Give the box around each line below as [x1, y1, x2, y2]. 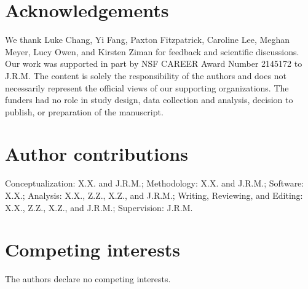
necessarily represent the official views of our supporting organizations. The [5, 81, 289, 94]
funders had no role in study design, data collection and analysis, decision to [5, 93, 293, 106]
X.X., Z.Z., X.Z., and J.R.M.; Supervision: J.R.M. [5, 201, 193, 214]
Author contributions [5, 141, 188, 166]
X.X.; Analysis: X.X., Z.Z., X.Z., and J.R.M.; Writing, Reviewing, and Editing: [5, 189, 303, 201]
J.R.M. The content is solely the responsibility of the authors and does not [5, 69, 286, 82]
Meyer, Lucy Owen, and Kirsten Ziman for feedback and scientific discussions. [5, 45, 299, 58]
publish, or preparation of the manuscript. [5, 105, 164, 118]
